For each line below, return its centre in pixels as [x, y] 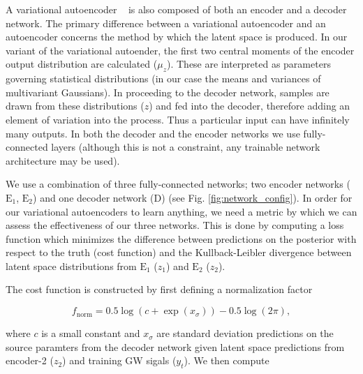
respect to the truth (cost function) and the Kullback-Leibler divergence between [179, 252]
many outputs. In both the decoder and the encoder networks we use [153, 133]
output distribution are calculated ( [82, 64]
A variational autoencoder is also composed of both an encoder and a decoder [176, 9]
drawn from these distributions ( [75, 106]
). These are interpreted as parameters [249, 64]
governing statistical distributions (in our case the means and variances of [163, 78]
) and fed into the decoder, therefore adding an [250, 106]
